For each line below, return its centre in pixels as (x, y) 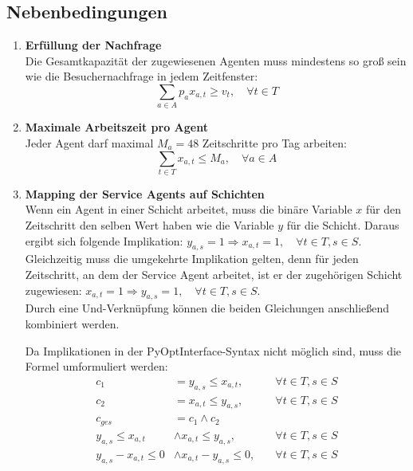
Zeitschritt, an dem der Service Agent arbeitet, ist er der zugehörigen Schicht (214, 274)
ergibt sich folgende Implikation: (104, 240)
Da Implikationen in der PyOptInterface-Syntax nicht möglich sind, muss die (213, 350)
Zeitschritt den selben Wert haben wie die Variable (149, 225)
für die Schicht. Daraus (343, 225)
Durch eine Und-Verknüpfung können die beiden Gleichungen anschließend (207, 308)
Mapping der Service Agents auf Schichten (145, 193)
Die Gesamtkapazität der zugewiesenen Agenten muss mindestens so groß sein (216, 60)
